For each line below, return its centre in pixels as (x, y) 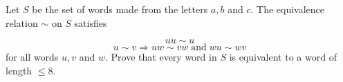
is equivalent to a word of (283, 57)
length (19, 70)
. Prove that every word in (161, 57)
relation (22, 22)
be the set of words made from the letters (120, 9)
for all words (32, 57)
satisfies (91, 22)
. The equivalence (288, 9)
